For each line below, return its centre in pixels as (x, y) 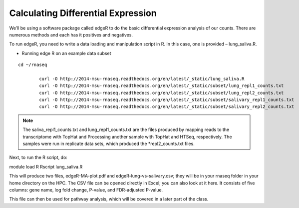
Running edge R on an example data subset (66, 53)
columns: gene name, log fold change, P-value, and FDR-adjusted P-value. (86, 189)
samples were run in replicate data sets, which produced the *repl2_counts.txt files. (109, 144)
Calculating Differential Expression (83, 13)
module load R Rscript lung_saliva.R (46, 166)
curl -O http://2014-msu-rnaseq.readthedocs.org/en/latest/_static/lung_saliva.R (142, 78)
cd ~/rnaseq (33, 65)
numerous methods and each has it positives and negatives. (71, 34)
